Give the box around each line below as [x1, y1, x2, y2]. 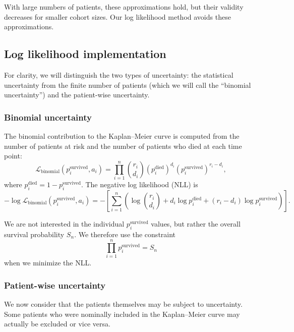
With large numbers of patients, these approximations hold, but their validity [4, 2, 244, 12]
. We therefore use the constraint [74, 229, 176, 239]
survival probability [4, 229, 65, 239]
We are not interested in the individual [4, 218, 125, 229]
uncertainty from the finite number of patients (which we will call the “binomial [4, 79, 251, 90]
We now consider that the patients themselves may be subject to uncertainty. [4, 299, 243, 309]
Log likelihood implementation [4, 46, 166, 62]
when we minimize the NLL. [4, 257, 92, 268]
